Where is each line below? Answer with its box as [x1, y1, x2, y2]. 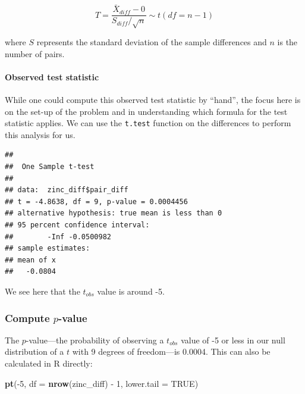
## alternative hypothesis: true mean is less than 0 [5, 209, 222, 218]
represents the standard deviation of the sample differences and [36, 36, 267, 48]
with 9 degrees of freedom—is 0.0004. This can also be [72, 345, 271, 358]
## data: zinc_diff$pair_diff [5, 186, 128, 195]
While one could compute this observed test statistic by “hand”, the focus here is [5, 93, 301, 106]
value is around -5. [97, 285, 165, 297]
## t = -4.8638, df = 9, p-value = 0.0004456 [5, 197, 188, 206]
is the [277, 36, 298, 48]
